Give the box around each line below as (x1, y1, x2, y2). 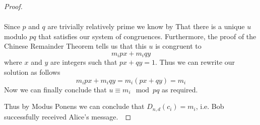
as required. (162, 84, 198, 94)
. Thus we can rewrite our (155, 57, 235, 67)
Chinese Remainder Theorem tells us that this (4, 41, 147, 51)
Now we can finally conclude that (4, 84, 107, 94)
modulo (4, 31, 27, 41)
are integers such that (50, 57, 117, 67)
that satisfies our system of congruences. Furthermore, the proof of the (38, 31, 256, 41)
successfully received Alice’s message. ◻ (4, 111, 132, 121)
